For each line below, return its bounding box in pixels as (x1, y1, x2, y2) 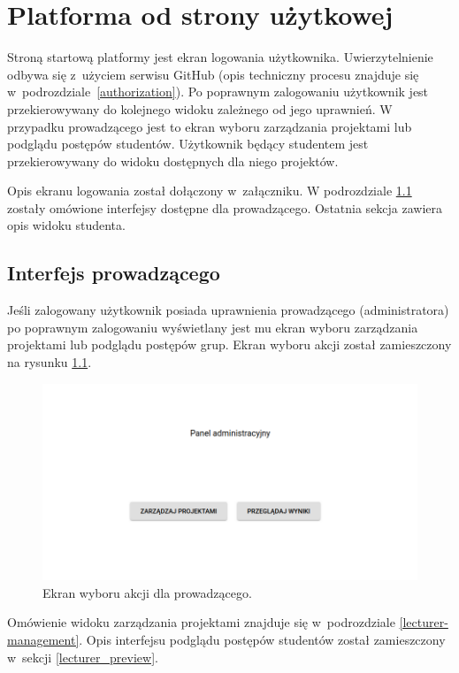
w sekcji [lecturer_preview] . (7, 647, 158, 666)
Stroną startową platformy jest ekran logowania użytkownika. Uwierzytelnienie (7, 48, 433, 66)
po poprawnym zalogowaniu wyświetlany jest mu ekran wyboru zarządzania (7, 317, 418, 336)
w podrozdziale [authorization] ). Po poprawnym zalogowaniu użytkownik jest (7, 82, 429, 101)
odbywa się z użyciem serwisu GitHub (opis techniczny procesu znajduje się (7, 65, 419, 83)
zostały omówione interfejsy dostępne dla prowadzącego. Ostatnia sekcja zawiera (7, 198, 443, 217)
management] (7, 631, 80, 649)
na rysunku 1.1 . (7, 353, 92, 371)
